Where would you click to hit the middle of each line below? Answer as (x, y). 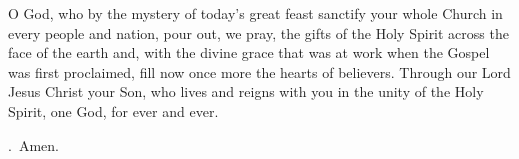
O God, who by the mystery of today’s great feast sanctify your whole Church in (255, 13)
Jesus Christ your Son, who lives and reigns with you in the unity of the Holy (246, 91)
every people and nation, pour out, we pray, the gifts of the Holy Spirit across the (258, 32)
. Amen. (33, 144)
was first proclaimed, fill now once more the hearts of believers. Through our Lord (259, 71)
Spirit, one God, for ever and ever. (113, 110)
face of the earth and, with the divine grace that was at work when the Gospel (249, 52)
